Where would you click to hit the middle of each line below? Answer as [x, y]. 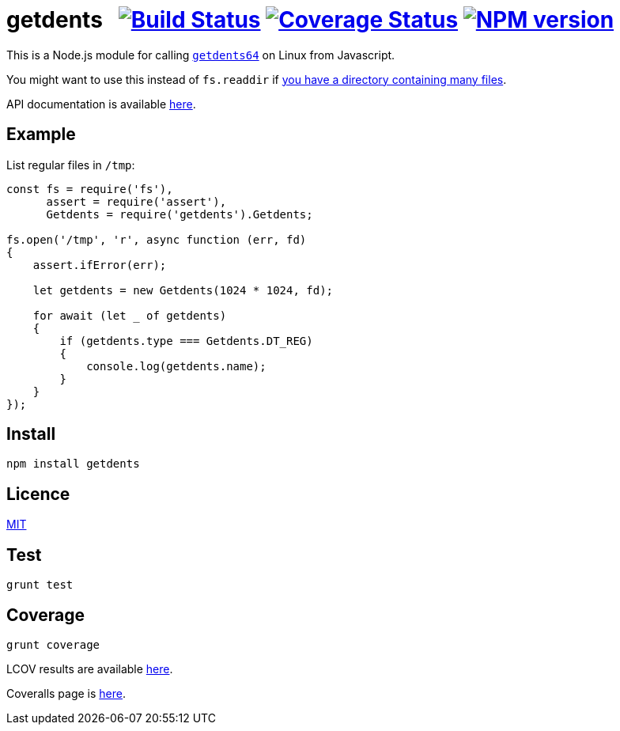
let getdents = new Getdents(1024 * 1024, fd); [183, 290]
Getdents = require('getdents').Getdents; [180, 214]
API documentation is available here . [101, 104]
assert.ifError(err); [100, 265]
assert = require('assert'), [136, 201]
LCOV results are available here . [90, 669]
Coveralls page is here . [66, 693]
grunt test [40, 585]
